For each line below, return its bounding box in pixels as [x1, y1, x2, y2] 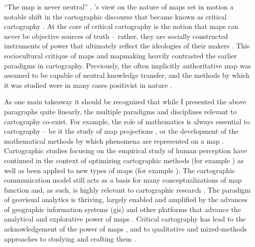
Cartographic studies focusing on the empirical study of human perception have [4, 145, 247, 156]
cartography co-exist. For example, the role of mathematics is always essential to [4, 116, 250, 126]
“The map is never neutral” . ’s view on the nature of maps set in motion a [4, 1, 234, 11]
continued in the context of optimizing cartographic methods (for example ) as [4, 155, 244, 165]
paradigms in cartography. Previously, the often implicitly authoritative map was [4, 60, 251, 70]
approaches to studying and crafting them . [4, 233, 136, 244]
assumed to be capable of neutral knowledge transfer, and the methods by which [4, 70, 250, 80]
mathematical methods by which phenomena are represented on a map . [4, 135, 224, 146]
